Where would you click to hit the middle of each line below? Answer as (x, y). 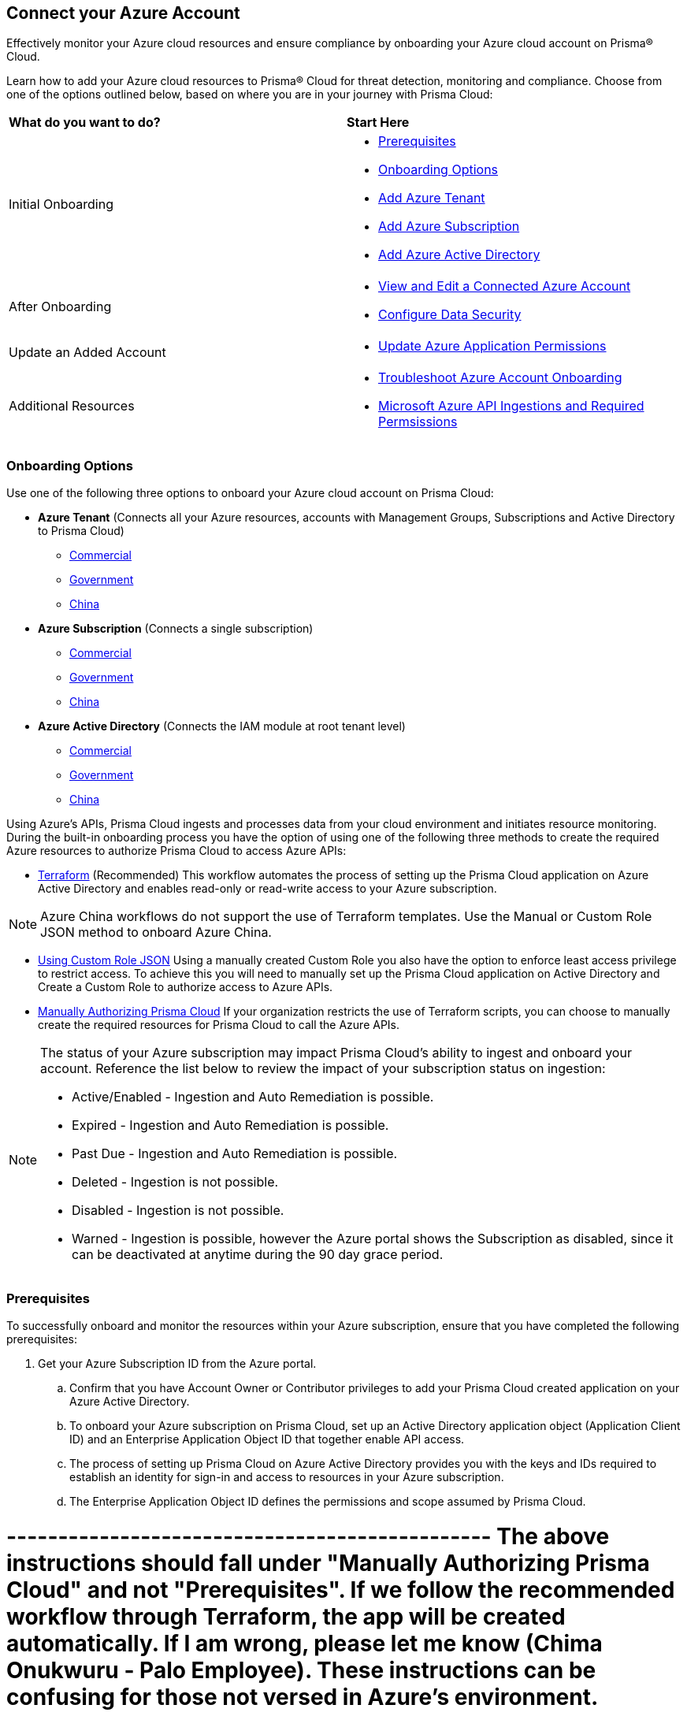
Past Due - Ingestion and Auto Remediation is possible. (235, 1154)
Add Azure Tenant (432, 198)
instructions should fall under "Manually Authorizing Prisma (328, 1563)
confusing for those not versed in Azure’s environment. (303, 1697)
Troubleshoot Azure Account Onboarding (500, 378)
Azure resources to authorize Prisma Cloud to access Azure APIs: (176, 851)
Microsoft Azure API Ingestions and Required (511, 406)
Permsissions (418, 422)
